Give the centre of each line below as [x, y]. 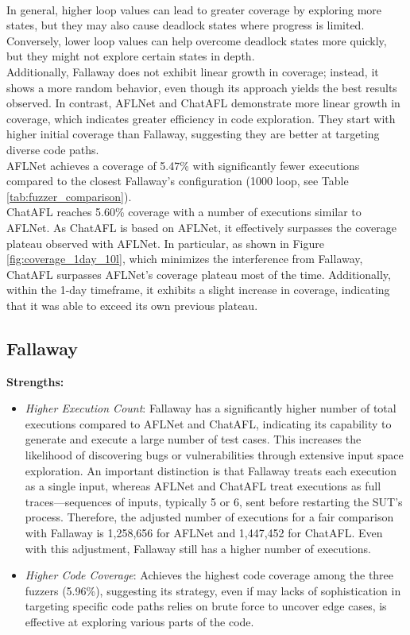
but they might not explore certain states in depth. [131, 56]
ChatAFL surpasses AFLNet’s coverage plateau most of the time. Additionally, [199, 274]
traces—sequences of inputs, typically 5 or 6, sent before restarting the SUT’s [214, 501]
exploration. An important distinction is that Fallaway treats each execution [211, 470]
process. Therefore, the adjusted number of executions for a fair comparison [209, 517]
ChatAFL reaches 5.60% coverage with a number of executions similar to [184, 212]
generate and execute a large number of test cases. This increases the [193, 439]
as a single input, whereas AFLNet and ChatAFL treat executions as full [203, 486]
